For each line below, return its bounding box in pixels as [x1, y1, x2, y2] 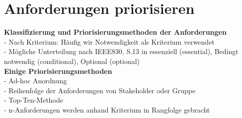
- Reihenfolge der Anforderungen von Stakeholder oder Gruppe [4, 85, 196, 95]
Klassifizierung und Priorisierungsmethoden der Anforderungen [4, 27, 227, 37]
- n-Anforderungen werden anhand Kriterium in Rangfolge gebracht [4, 104, 210, 115]
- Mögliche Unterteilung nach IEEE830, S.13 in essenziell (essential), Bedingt [4, 46, 239, 57]
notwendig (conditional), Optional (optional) [4, 56, 140, 66]
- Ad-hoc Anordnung [4, 75, 67, 86]
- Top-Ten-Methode [4, 95, 63, 105]
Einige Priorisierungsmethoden [4, 65, 112, 76]
